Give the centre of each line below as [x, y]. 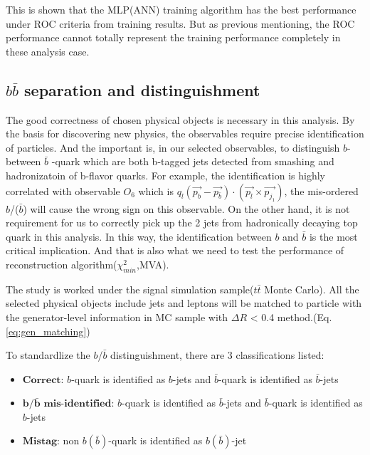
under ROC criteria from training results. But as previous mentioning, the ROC [180, 23]
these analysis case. [48, 51]
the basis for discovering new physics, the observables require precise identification [185, 134]
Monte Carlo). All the [312, 289]
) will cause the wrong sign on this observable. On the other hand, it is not [186, 208]
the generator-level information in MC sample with [117, 317]
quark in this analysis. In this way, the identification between [139, 236]
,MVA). [153, 264]
